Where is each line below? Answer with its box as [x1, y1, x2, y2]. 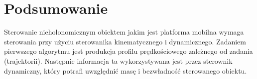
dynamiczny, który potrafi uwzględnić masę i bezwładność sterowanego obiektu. [4, 65, 247, 76]
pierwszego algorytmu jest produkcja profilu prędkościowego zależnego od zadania [4, 46, 253, 56]
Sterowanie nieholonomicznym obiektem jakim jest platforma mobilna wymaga [4, 27, 244, 37]
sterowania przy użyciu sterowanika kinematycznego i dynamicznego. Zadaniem [4, 36, 246, 46]
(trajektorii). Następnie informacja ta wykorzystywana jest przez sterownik [4, 55, 233, 66]
